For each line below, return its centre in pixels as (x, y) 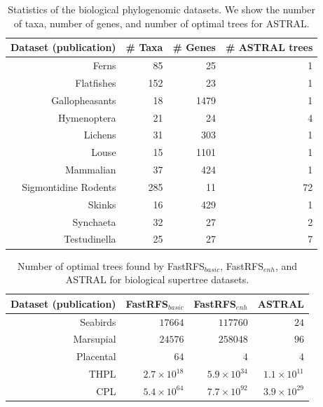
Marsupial (95, 339)
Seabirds (98, 321)
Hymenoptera (87, 117)
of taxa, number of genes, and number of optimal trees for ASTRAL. (161, 23)
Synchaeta (94, 221)
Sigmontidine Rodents (69, 186)
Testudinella (90, 239)
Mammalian (90, 170)
